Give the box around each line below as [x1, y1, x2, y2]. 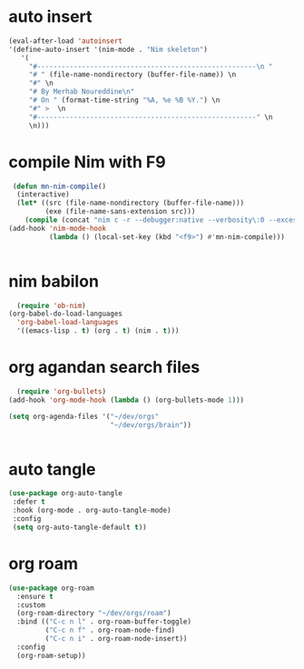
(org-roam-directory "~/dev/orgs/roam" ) [16, 609, 172, 618]
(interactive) [16, 190, 70, 199]
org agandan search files [8, 357, 201, 378]
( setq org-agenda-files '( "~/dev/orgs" [8, 412, 160, 421]
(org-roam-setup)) [16, 651, 87, 660]
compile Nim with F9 [8, 152, 166, 172]
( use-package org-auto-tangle [8, 489, 123, 498]
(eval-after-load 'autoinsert [8, 36, 123, 45]
